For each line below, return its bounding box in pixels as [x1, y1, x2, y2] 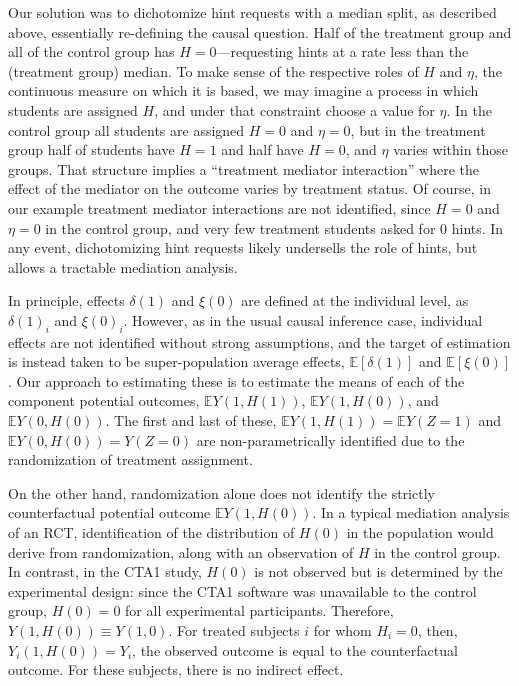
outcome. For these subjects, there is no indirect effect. [8, 659, 344, 680]
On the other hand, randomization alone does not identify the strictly [8, 482, 435, 503]
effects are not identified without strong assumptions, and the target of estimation [8, 331, 511, 352]
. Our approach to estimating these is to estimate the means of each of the [8, 370, 465, 391]
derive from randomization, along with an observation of [8, 541, 354, 562]
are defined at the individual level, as [241, 290, 469, 311]
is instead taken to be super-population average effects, [8, 351, 345, 372]
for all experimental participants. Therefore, [125, 600, 394, 621]
